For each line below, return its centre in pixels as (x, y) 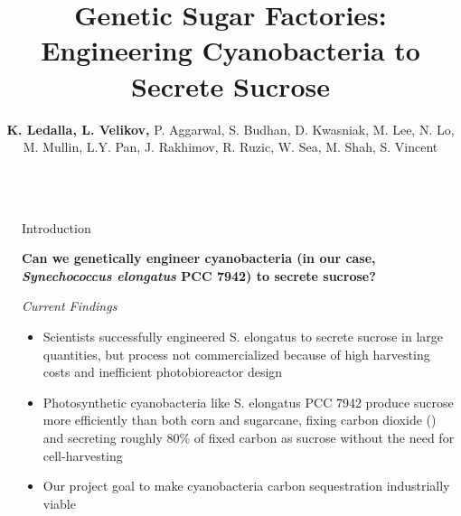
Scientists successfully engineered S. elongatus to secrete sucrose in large (243, 337)
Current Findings (70, 306)
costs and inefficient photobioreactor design (163, 372)
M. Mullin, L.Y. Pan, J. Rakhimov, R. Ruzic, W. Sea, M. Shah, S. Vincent (230, 147)
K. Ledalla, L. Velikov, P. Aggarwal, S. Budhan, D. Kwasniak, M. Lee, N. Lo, (230, 129)
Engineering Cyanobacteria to (230, 50)
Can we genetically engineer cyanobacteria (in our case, (199, 258)
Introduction (56, 227)
